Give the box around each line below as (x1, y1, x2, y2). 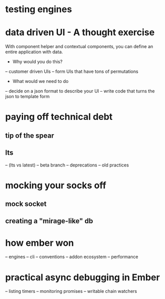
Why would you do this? (12, 59, 63, 65)
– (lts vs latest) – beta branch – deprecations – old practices (5, 162, 129, 168)
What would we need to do (12, 78, 69, 84)
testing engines (5, 4, 72, 15)
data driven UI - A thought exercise (5, 27, 155, 38)
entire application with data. (5, 49, 63, 55)
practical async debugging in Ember (5, 272, 160, 283)
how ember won (5, 237, 74, 248)
